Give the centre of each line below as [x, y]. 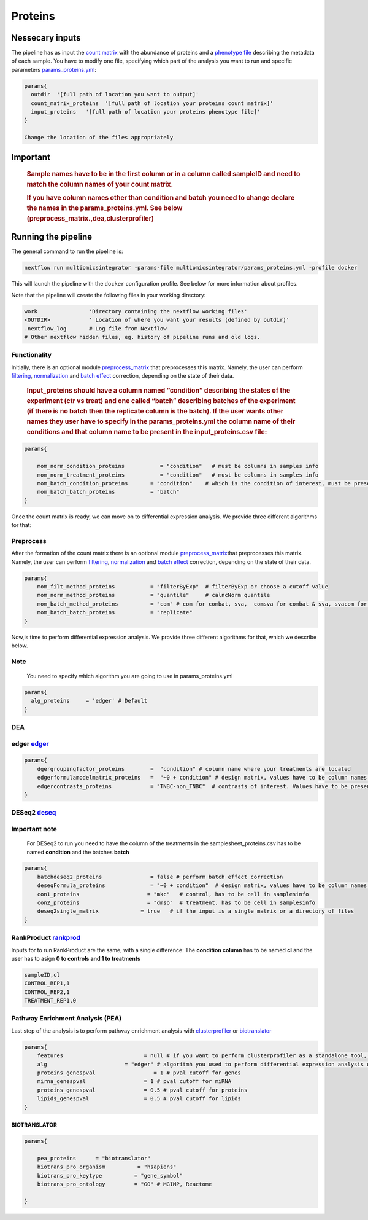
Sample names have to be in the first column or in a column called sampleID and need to [163, 174]
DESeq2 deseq [34, 813]
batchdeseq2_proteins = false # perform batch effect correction [160, 877]
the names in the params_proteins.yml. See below [105, 208]
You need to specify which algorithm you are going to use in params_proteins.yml [130, 676]
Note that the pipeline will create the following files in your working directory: [109, 295]
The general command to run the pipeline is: [67, 251]
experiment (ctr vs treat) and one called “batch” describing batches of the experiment [161, 401]
